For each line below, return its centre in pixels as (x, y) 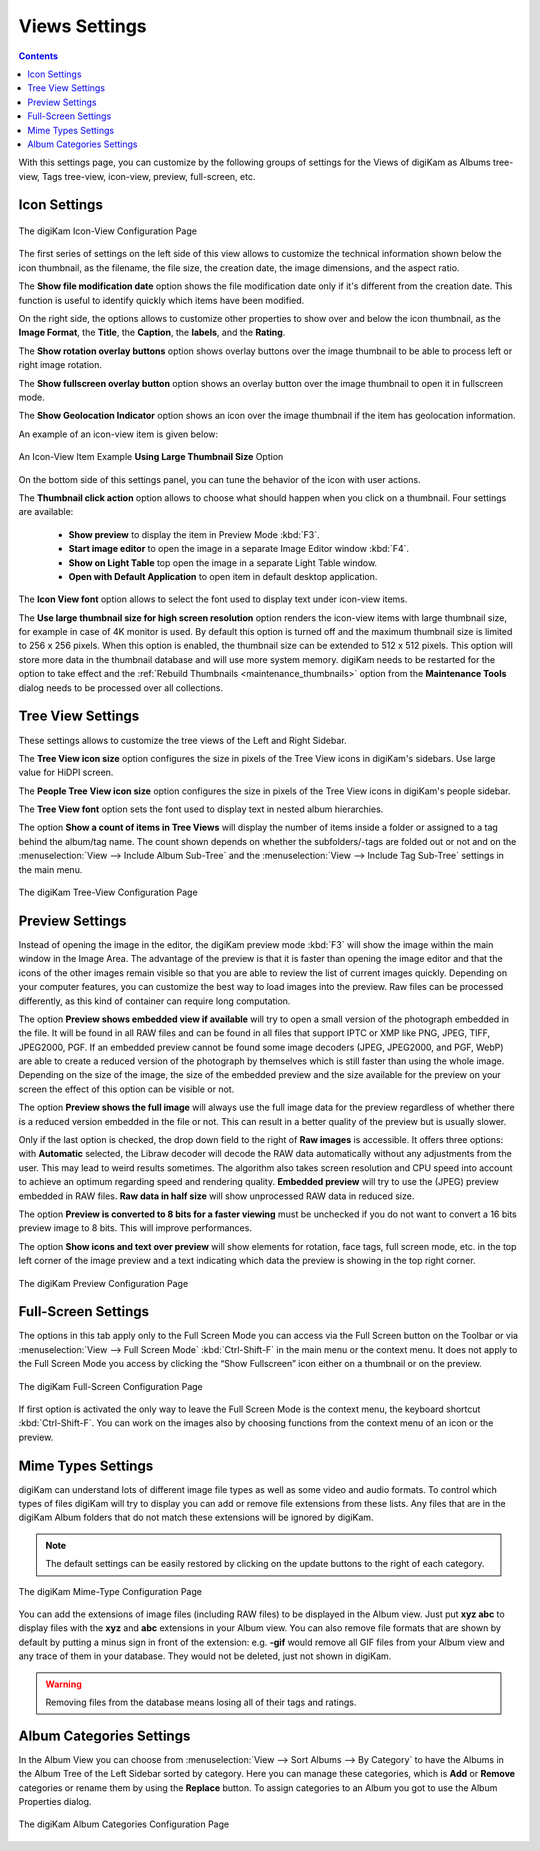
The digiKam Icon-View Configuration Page (107, 231)
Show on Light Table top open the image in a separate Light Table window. (223, 562)
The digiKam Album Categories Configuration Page (124, 1824)
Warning (63, 1684)
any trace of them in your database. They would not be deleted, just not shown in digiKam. (205, 1656)
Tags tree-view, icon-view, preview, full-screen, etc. (148, 176)
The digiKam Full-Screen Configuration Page (111, 1386)
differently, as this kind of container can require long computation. (154, 1001)
